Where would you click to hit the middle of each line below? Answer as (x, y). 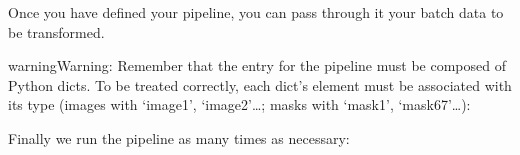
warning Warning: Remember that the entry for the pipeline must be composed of (257, 65)
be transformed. (56, 31)
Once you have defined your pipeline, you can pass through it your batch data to (256, 12)
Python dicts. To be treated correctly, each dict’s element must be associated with (260, 84)
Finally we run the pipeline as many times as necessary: (179, 137)
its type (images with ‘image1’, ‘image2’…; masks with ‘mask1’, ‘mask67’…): (239, 104)
